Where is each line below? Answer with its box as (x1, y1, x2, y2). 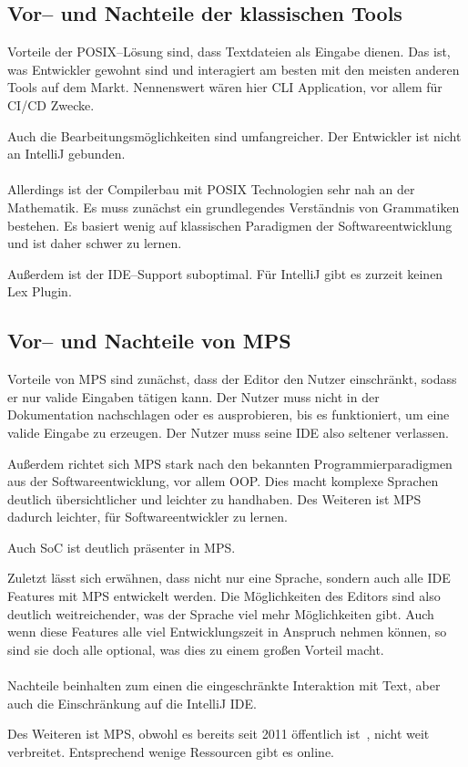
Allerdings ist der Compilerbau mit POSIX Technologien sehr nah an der (7, 180, 415, 199)
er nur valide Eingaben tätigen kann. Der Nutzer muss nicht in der (7, 387, 380, 406)
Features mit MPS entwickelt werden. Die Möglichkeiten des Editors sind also (7, 586, 441, 606)
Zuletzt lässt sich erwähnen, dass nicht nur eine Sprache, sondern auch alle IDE (7, 568, 451, 587)
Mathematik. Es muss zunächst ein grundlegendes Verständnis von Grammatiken (7, 197, 460, 216)
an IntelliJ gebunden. (7, 144, 126, 163)
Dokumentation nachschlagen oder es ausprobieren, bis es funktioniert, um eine (7, 405, 450, 424)
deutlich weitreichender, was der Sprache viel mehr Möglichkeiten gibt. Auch (7, 604, 434, 623)
